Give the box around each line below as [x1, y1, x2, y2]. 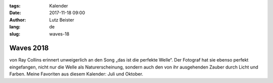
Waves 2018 [9, 44, 49, 52]
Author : [9, 16, 26, 22]
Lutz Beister [49, 16, 74, 22]
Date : [9, 10, 21, 16]
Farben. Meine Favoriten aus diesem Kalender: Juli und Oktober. [9, 71, 144, 77]
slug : [9, 30, 20, 37]
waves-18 [49, 30, 70, 37]
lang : [9, 24, 21, 30]
